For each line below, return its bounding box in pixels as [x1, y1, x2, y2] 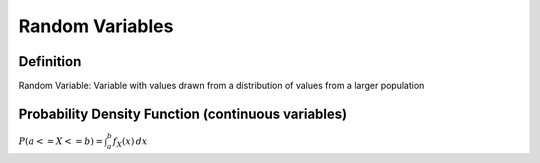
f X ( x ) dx [112, 135, 148, 149]
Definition [18, 53, 82, 70]
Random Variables [18, 15, 174, 37]
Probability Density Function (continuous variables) [18, 105, 348, 122]
